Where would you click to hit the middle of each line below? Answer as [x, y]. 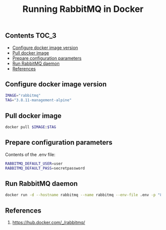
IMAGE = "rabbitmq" [23, 96]
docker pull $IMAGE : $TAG [31, 127]
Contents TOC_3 [31, 36]
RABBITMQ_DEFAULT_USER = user [34, 164]
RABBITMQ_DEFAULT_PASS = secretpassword [45, 168]
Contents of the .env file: [30, 154]
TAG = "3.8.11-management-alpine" [38, 100]
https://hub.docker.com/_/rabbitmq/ [49, 222]
